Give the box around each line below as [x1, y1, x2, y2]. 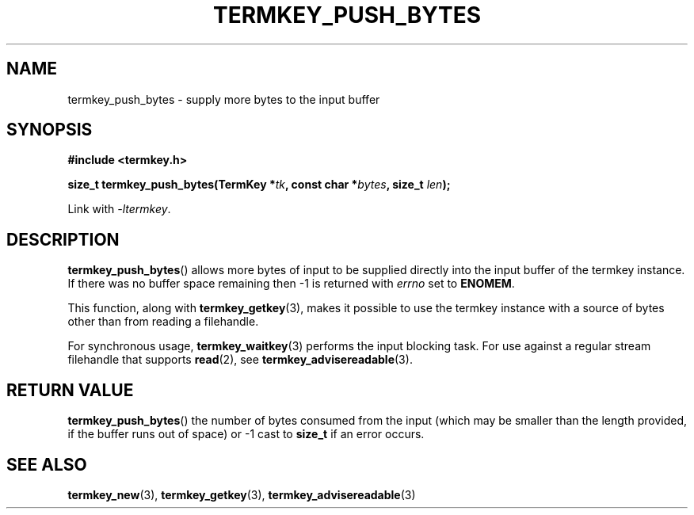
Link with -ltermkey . [67, 202, 171, 216]
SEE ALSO [6, 454, 87, 475]
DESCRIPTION [6, 229, 120, 250]
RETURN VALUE [6, 380, 134, 400]
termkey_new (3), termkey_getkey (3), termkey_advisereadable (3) [67, 487, 416, 502]
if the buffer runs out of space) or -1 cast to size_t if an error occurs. [67, 427, 425, 441]
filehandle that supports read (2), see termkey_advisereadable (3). [67, 353, 413, 367]
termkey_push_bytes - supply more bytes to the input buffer [67, 92, 380, 106]
